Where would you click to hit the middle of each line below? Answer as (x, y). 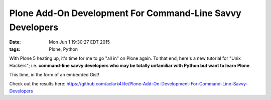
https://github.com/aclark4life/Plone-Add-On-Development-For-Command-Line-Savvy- (157, 84)
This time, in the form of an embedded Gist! (54, 74)
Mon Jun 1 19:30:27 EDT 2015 (80, 42)
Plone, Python (63, 49)
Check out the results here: (37, 84)
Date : (15, 42)
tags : (15, 49)
